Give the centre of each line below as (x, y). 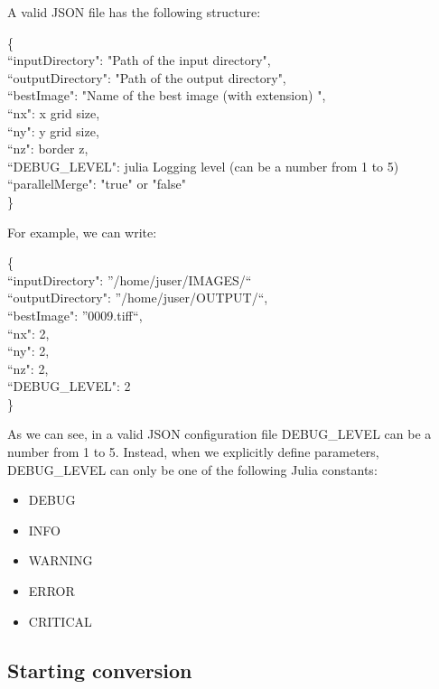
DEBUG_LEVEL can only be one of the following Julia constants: (192, 469)
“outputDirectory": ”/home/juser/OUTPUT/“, (138, 298)
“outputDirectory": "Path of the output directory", (147, 77)
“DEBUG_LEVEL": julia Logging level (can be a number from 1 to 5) (203, 166)
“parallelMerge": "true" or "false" (97, 184)
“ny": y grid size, (53, 130)
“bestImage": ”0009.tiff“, (75, 315)
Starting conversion (100, 670)
